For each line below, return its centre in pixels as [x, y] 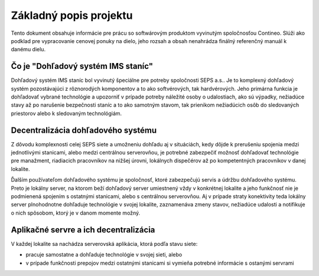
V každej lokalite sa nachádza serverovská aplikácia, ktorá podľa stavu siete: [104, 244]
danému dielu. [28, 50]
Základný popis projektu [72, 15]
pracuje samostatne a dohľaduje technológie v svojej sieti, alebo [104, 255]
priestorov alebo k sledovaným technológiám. [66, 113]
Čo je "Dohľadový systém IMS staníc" [82, 66]
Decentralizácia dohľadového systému [84, 130]
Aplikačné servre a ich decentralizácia [83, 230]
